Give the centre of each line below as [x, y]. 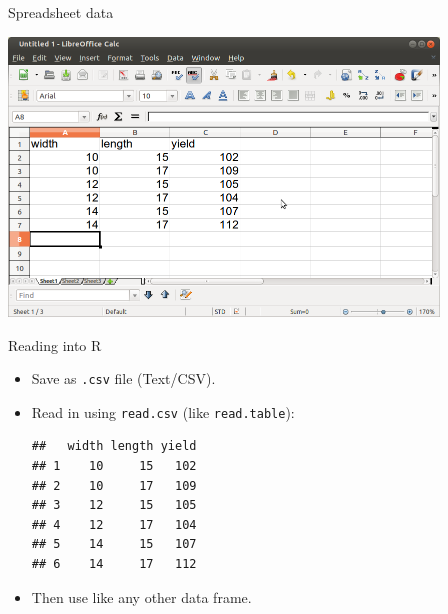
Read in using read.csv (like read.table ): [163, 411]
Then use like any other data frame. [141, 596]
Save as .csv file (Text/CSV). [123, 378]
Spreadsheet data [61, 12]
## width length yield [114, 446]
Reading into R [55, 344]
